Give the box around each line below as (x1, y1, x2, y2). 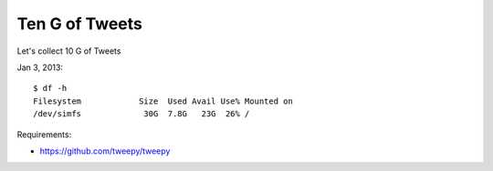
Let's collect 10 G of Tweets (16, 45, 121, 56)
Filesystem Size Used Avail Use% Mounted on (33, 96, 294, 106)
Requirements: (16, 128, 72, 140)
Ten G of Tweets (16, 14, 143, 34)
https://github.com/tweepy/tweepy (39, 146, 171, 156)
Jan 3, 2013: (16, 62, 64, 73)
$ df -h (33, 83, 68, 94)
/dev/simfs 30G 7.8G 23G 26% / (33, 109, 250, 119)
